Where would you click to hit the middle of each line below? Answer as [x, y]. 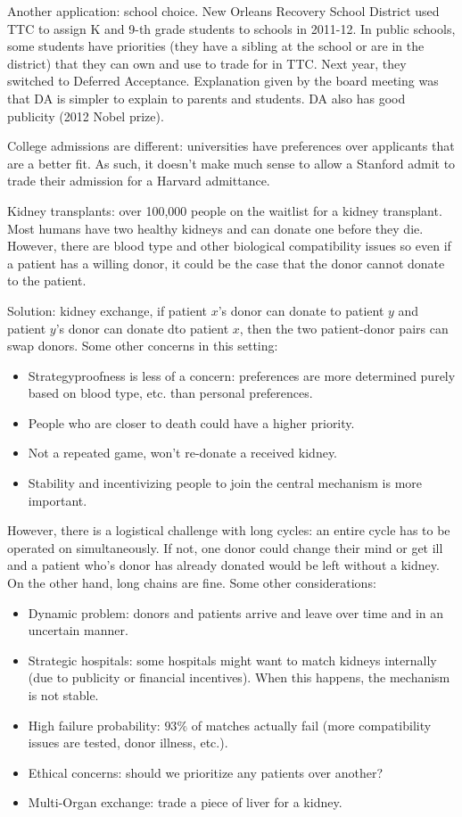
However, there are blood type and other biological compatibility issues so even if [229, 246]
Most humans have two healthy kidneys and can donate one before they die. [215, 228]
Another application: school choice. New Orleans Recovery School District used [223, 11]
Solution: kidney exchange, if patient [107, 310]
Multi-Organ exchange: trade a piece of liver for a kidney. [185, 802]
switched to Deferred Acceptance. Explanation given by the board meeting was [223, 81]
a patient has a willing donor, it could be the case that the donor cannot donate [226, 263]
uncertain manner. [78, 630]
